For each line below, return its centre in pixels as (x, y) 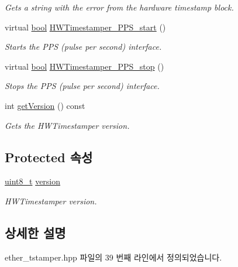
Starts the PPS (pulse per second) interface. (83, 47)
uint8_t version (33, 181)
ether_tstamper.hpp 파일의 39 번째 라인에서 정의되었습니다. (113, 257)
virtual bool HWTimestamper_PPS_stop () (84, 66)
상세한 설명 (35, 232)
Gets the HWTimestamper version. (67, 125)
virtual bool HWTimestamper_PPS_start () (85, 27)
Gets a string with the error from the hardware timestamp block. (119, 7)
